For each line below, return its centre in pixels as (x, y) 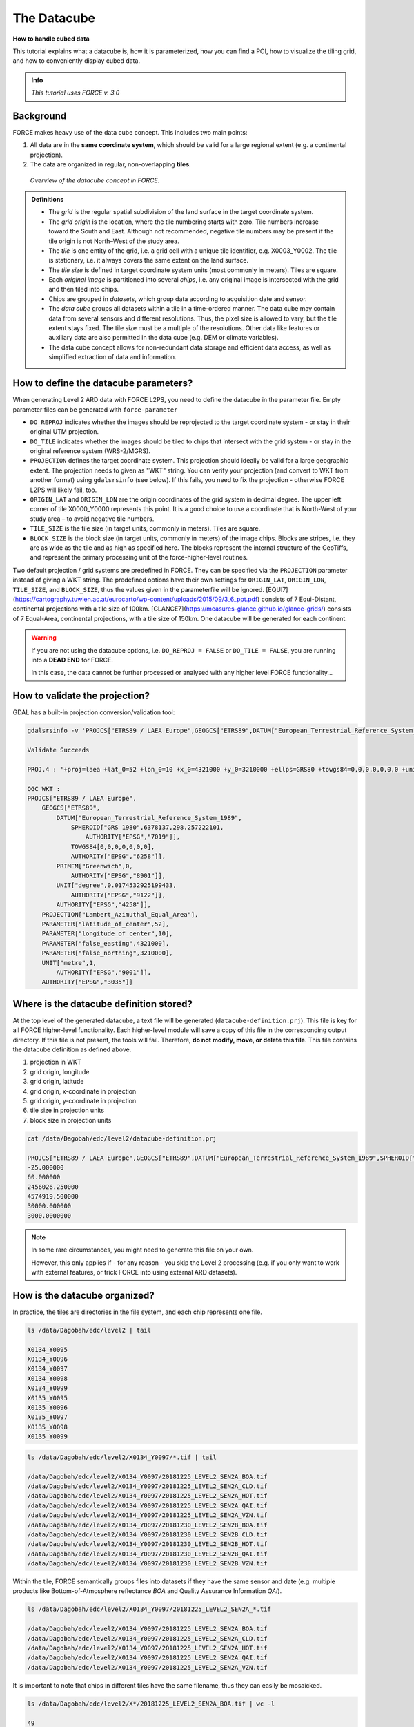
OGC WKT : (44, 789)
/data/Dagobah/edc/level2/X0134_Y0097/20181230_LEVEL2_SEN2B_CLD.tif (147, 1534)
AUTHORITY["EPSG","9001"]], (104, 972)
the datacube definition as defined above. (72, 1049)
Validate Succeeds (58, 750)
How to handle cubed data (51, 39)
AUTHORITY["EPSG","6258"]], (118, 856)
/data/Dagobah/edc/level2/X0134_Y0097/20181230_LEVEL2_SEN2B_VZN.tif (147, 1564)
